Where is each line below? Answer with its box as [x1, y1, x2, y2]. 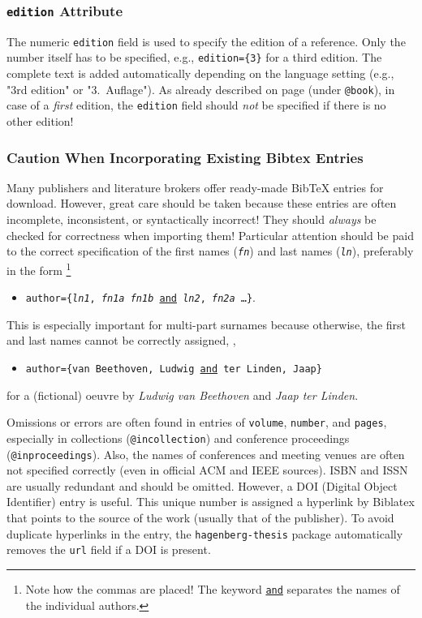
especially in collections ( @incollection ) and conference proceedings [6, 429, 350, 446]
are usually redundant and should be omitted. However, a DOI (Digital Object [6, 477, 398, 494]
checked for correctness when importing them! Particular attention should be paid [6, 226, 414, 243]
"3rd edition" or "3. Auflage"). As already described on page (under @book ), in [6, 80, 395, 97]
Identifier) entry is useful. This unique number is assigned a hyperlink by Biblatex [6, 493, 415, 510]
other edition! [6, 113, 74, 129]
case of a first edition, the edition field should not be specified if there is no [6, 97, 386, 114]
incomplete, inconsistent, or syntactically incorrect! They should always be [6, 211, 377, 227]
